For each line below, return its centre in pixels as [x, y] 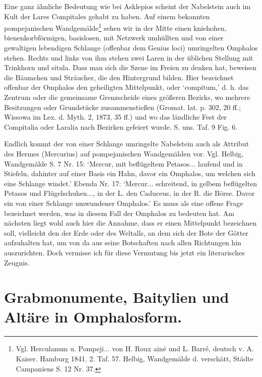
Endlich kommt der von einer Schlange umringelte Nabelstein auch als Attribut [126, 144]
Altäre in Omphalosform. [93, 317]
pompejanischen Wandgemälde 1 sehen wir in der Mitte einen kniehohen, [115, 27]
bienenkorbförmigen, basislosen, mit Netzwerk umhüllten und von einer [114, 38]
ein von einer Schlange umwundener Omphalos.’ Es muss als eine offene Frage [124, 203]
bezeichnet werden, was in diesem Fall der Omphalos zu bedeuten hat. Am [119, 213]
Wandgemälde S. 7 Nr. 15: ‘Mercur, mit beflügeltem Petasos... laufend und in [123, 163]
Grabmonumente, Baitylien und [117, 297]
